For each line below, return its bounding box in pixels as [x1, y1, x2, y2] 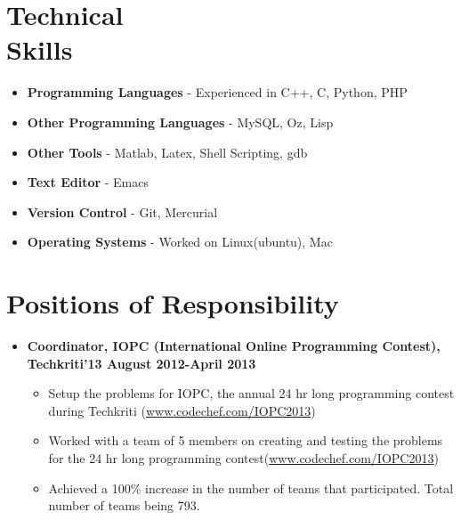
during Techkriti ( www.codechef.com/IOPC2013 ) [48, 401, 316, 419]
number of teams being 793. [48, 496, 200, 515]
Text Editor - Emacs [27, 173, 150, 191]
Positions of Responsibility [6, 285, 339, 321]
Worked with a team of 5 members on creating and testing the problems [48, 431, 443, 450]
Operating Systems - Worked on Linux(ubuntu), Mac [27, 232, 333, 251]
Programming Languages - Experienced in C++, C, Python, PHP [27, 83, 408, 102]
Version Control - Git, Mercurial [27, 202, 218, 221]
